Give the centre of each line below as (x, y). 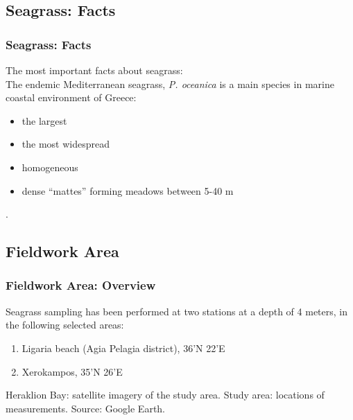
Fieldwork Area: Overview (81, 285)
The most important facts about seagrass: (94, 70)
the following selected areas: (65, 325)
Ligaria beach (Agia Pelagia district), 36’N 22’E (123, 348)
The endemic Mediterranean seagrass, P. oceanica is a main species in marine (170, 84)
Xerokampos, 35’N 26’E (72, 371)
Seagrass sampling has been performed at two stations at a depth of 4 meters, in (176, 311)
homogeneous (50, 167)
